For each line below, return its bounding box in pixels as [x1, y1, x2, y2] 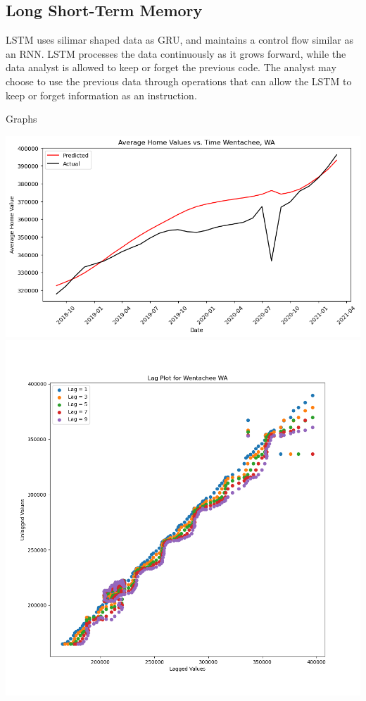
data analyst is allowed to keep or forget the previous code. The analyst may [6, 60, 336, 75]
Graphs [6, 111, 37, 126]
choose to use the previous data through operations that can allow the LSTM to [6, 73, 352, 88]
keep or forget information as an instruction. [6, 87, 197, 102]
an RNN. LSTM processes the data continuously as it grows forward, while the [6, 46, 346, 61]
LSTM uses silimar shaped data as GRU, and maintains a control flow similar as [6, 32, 353, 47]
